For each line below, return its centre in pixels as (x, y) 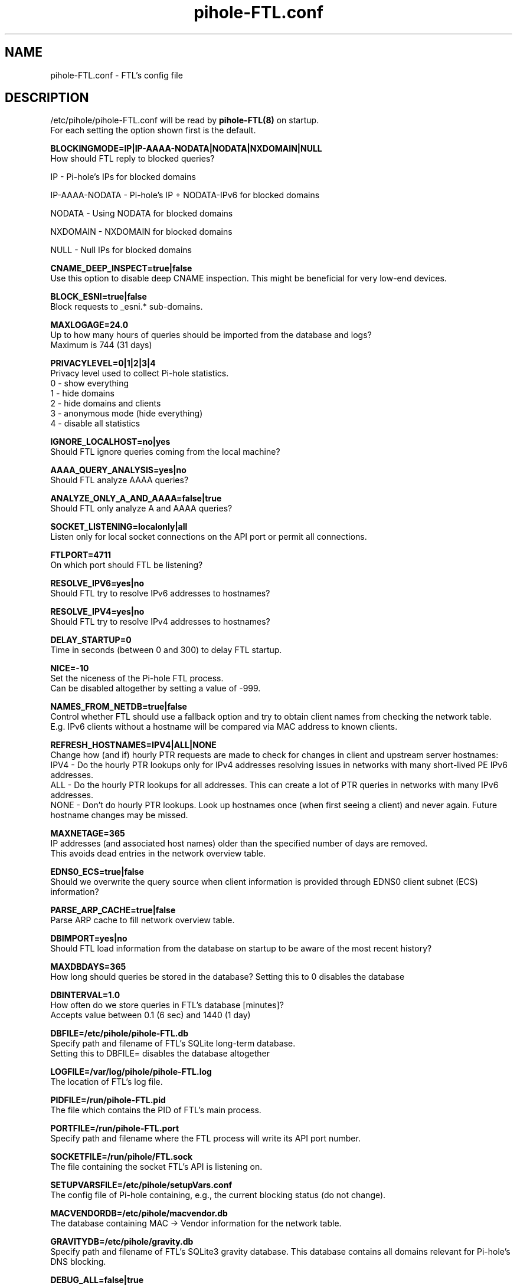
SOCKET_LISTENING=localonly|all (119, 527)
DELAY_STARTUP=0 (91, 640)
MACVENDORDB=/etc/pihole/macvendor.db (139, 1213)
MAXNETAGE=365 (88, 834)
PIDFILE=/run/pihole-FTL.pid (108, 1100)
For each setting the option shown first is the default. (153, 130)
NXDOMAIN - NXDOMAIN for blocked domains (141, 232)
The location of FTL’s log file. (107, 1082)
